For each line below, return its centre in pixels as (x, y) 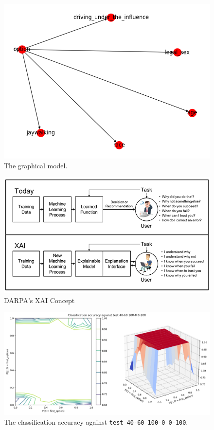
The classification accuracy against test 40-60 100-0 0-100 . (96, 421)
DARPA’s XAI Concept (39, 300)
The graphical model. (36, 165)
